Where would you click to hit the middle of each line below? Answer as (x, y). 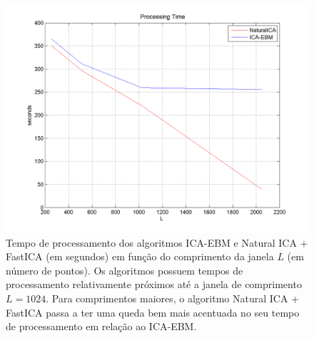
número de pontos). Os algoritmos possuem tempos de (125, 270)
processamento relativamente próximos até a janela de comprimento (154, 284)
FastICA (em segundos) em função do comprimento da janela (140, 256)
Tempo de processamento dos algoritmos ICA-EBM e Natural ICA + (157, 242)
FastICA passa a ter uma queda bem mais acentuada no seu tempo (153, 312)
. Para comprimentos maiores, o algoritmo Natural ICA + (173, 298)
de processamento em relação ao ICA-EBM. (101, 326)
